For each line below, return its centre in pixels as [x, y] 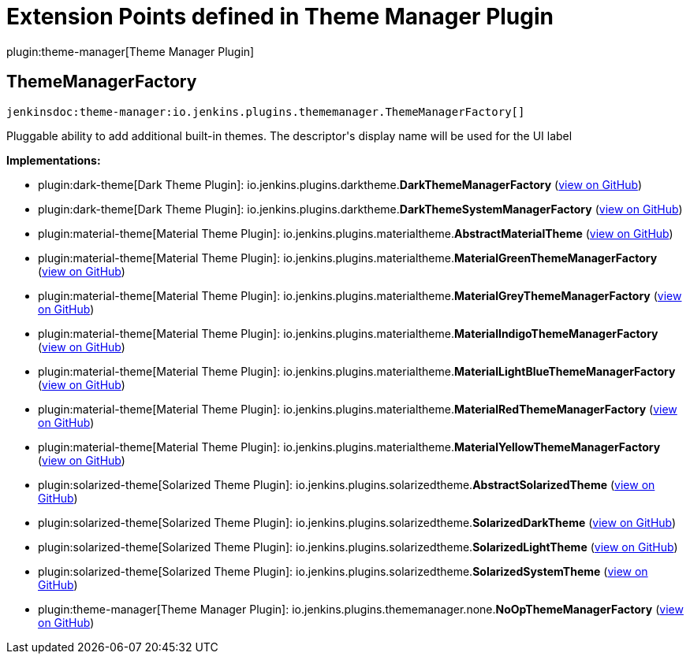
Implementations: [54, 160]
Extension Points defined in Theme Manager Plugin [280, 17]
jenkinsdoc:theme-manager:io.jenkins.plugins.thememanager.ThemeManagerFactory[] [266, 111]
